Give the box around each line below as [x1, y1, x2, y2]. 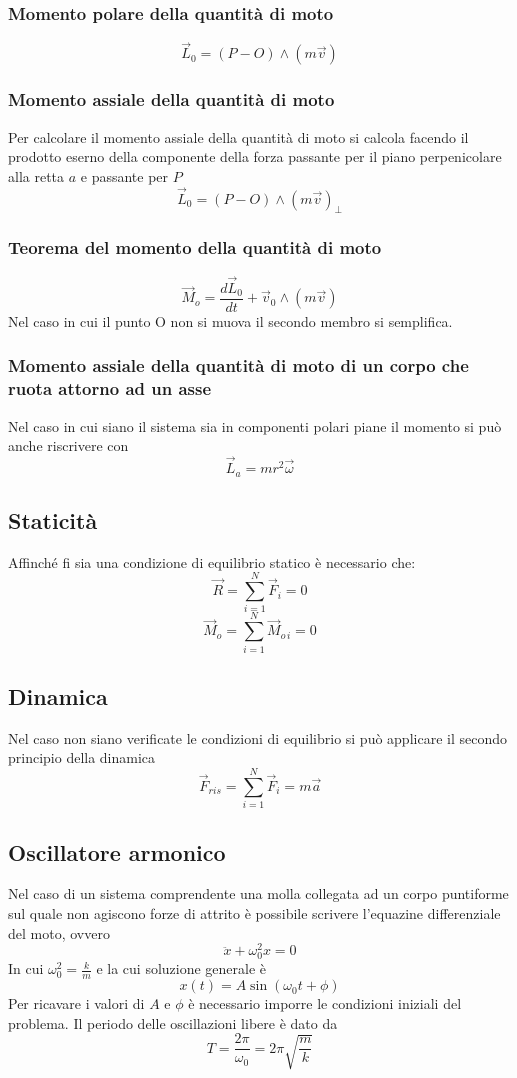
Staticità [8, 504, 98, 535]
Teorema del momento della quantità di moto [8, 235, 382, 260]
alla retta [8, 165, 65, 186]
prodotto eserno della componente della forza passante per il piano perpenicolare [8, 146, 502, 167]
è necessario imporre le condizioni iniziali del [188, 993, 462, 1014]
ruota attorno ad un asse [8, 376, 212, 401]
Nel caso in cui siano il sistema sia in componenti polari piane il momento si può [8, 415, 502, 436]
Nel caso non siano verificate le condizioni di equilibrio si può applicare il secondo [8, 727, 507, 748]
